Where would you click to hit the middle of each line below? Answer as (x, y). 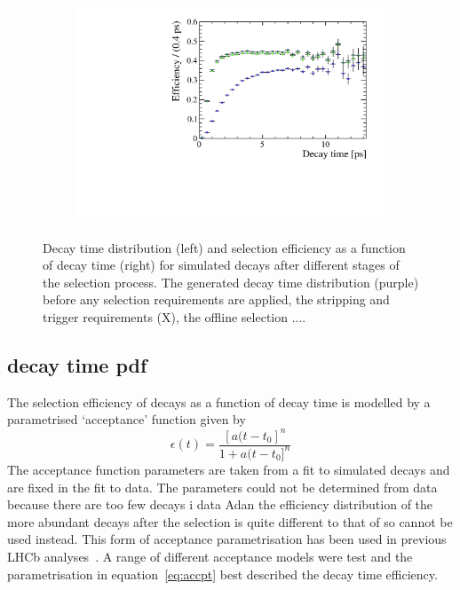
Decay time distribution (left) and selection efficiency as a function (224, 247)
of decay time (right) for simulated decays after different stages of (221, 265)
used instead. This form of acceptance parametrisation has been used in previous (227, 539)
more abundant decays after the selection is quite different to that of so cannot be (230, 521)
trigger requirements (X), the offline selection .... (174, 317)
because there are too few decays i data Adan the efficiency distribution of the (220, 504)
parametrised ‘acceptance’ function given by (127, 419)
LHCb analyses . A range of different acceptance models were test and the (210, 556)
